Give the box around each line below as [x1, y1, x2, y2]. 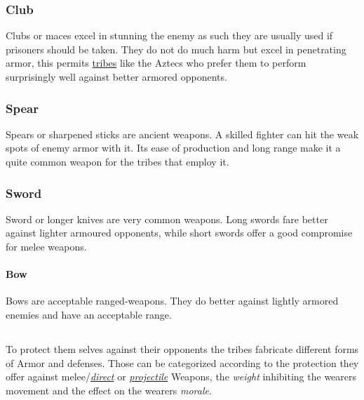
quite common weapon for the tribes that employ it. [6, 154, 229, 168]
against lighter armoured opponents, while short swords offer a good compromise [6, 225, 353, 240]
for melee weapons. [6, 239, 87, 253]
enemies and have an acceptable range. [6, 307, 172, 321]
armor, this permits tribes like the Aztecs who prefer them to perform [6, 55, 306, 70]
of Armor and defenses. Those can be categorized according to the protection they [6, 355, 359, 370]
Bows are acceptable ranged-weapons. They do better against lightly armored [6, 293, 339, 308]
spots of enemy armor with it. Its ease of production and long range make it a [6, 140, 341, 155]
